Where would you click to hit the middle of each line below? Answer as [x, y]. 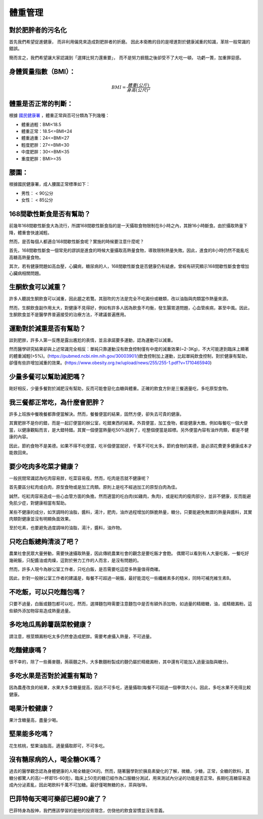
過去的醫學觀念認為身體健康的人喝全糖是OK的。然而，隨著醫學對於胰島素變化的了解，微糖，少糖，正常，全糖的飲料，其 [130, 771]
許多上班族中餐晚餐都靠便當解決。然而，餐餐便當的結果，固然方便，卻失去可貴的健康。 [96, 414]
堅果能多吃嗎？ [31, 734]
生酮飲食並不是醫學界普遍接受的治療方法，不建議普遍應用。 [69, 315]
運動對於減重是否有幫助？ [47, 328]
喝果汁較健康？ [31, 708]
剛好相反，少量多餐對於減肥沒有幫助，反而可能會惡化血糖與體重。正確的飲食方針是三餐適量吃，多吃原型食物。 [120, 388]
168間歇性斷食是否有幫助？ [50, 214]
